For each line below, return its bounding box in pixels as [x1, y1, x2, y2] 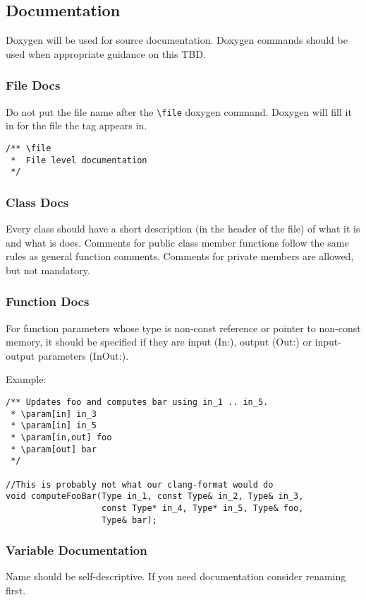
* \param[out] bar [11, 444, 97, 454]
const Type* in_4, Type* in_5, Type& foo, [102, 502, 304, 513]
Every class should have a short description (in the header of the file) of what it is [6, 221, 360, 236]
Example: [6, 372, 47, 387]
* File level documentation [11, 155, 147, 165]
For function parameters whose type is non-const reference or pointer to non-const [6, 320, 361, 335]
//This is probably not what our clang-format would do [6, 479, 274, 490]
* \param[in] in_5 [11, 420, 97, 431]
